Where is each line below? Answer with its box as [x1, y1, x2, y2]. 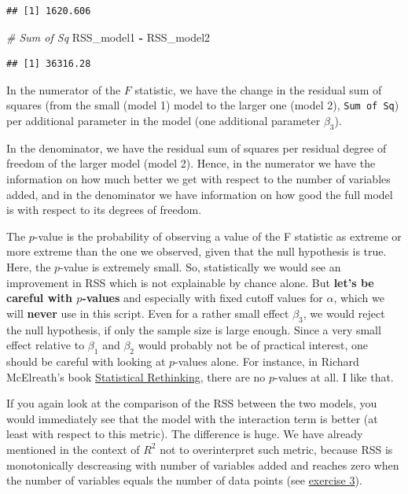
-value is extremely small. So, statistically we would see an [60, 258, 341, 275]
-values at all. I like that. [274, 368, 394, 385]
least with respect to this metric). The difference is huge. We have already [6, 426, 363, 442]
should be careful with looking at [6, 352, 166, 369]
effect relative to [6, 337, 85, 353]
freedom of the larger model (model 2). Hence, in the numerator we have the [6, 155, 376, 171]
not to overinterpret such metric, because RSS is [160, 441, 393, 457]
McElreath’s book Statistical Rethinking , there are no [6, 368, 266, 385]
